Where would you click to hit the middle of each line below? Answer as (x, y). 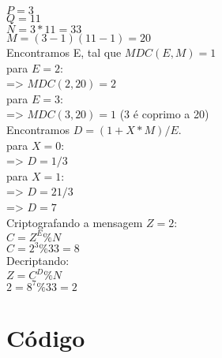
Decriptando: (38, 261)
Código (46, 337)
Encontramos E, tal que (64, 52)
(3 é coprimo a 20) (164, 114)
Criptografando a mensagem (75, 222)
